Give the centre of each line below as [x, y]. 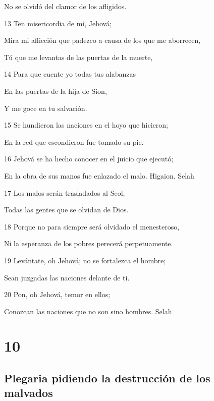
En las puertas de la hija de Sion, [56, 91]
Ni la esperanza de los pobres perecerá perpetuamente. [89, 243]
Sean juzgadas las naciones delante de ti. [67, 277]
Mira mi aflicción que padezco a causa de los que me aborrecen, [102, 40]
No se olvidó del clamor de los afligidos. [65, 6]
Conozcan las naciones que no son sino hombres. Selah [88, 311]
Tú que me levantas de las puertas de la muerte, [78, 57]
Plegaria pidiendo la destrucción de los [107, 378]
